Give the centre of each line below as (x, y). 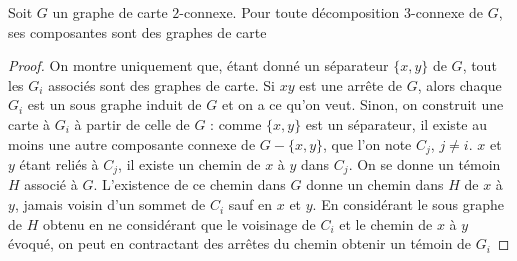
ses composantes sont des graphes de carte (137, 31)
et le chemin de (386, 223)
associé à (51, 184)
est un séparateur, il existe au (396, 123)
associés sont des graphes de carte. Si (161, 84)
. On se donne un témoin (424, 164)
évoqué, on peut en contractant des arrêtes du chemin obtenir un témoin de (240, 243)
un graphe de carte (110, 12)
